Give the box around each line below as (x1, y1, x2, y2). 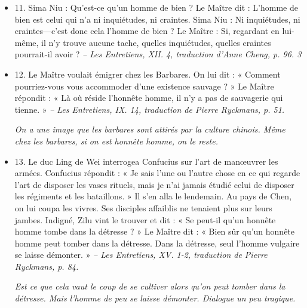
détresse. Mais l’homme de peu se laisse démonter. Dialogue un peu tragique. (14, 292, 296, 304)
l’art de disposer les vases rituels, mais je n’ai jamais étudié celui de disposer (14, 178, 294, 190)
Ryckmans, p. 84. (14, 260, 79, 272)
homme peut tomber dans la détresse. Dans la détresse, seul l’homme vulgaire (14, 236, 300, 249)
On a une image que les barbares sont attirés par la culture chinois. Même (14, 123, 285, 135)
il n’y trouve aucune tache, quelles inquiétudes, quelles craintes (41, 36, 271, 48)
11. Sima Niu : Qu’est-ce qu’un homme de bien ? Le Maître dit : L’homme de (14, 1, 298, 13)
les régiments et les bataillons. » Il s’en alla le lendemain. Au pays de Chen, (14, 190, 292, 202)
